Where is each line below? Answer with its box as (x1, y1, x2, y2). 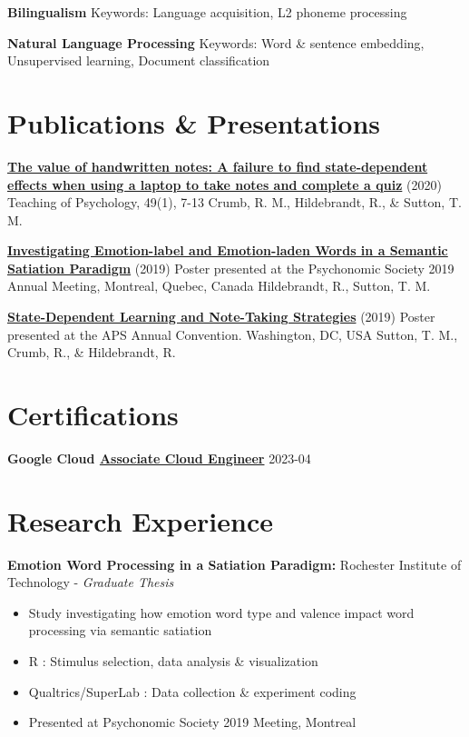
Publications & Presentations (7, 104, 381, 141)
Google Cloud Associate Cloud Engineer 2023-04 (7, 448, 311, 467)
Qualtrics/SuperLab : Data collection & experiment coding (28, 682, 357, 701)
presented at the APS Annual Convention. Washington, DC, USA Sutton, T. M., (7, 324, 458, 344)
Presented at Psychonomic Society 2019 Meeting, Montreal (28, 712, 357, 732)
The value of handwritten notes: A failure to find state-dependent (7, 156, 428, 175)
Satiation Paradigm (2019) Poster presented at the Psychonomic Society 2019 (7, 258, 454, 277)
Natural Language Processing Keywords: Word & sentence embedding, (7, 33, 425, 52)
